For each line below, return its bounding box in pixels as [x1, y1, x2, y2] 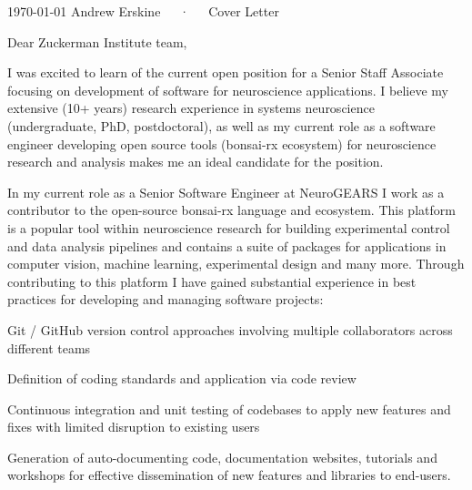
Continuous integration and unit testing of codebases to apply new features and [7, 399, 451, 418]
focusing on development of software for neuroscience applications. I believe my [7, 80, 448, 99]
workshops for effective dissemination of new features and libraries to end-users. [7, 465, 451, 485]
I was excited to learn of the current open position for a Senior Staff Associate [7, 63, 444, 82]
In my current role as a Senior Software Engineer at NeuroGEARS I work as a [7, 182, 445, 201]
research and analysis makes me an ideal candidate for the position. [7, 152, 384, 171]
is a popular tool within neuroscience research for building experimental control [7, 218, 450, 237]
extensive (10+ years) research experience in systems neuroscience [7, 98, 375, 117]
